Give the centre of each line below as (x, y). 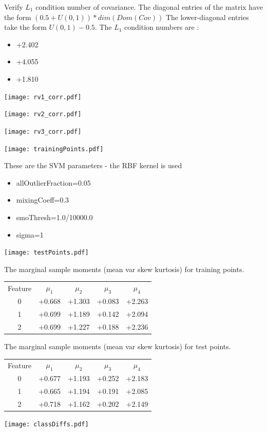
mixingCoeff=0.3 (43, 200)
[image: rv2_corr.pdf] (43, 114)
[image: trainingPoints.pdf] (54, 149)
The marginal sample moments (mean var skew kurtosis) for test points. (118, 346)
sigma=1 (30, 234)
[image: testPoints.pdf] (46, 253)
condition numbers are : (162, 27)
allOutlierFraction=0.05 (53, 182)
